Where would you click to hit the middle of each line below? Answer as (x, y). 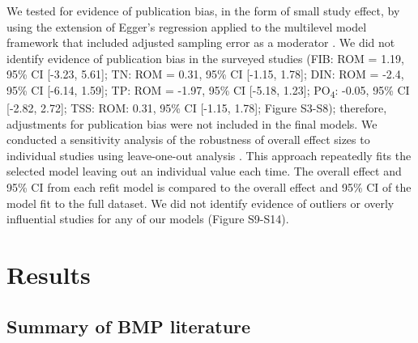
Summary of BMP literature (129, 326)
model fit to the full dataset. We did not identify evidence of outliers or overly (200, 203)
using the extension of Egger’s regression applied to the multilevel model (187, 26)
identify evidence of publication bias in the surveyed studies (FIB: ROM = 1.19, (205, 58)
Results (49, 275)
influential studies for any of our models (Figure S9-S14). (148, 219)
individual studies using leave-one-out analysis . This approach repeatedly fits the (209, 155)
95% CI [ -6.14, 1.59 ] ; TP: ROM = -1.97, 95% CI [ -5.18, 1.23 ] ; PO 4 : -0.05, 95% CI (208, 91)
